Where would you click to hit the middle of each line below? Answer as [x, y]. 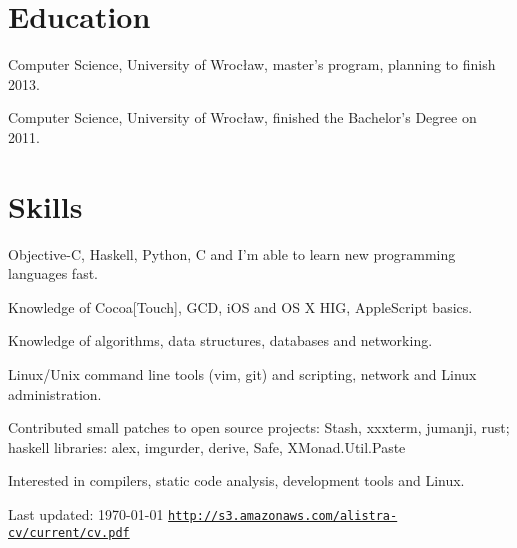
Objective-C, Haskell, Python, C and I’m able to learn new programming [232, 253]
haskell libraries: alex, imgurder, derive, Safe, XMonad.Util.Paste [207, 446]
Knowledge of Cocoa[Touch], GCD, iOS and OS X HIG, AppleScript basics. [240, 306]
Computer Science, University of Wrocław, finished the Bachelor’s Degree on [242, 117]
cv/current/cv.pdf [69, 532]
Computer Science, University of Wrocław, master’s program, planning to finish [252, 64]
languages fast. [53, 273]
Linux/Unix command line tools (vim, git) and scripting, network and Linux [242, 374]
